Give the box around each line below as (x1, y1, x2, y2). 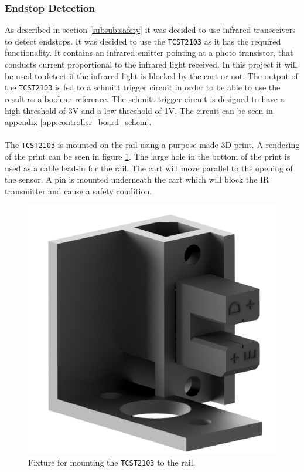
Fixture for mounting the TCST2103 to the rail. (28, 456, 196, 468)
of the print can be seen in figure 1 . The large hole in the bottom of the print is (5, 150, 291, 162)
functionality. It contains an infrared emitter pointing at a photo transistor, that (5, 46, 293, 59)
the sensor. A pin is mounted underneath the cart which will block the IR (5, 173, 269, 186)
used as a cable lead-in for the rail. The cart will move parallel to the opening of (5, 161, 293, 174)
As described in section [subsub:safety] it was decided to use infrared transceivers (5, 23, 296, 36)
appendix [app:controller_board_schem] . (5, 116, 152, 128)
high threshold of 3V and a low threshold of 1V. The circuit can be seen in (5, 104, 273, 116)
